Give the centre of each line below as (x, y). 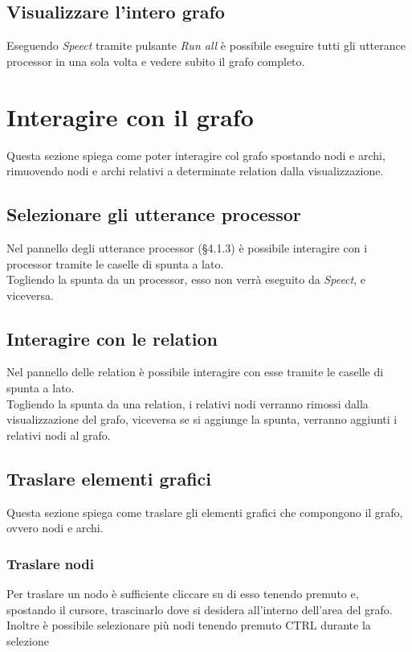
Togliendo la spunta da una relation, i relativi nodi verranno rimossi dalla (188, 403)
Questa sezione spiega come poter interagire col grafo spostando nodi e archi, (196, 155)
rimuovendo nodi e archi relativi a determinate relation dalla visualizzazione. (195, 171)
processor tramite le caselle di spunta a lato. (115, 263)
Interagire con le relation (112, 338)
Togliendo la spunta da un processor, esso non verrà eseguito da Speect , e (186, 279)
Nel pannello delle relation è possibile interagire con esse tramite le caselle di (195, 372)
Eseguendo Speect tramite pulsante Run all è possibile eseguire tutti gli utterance (206, 45)
